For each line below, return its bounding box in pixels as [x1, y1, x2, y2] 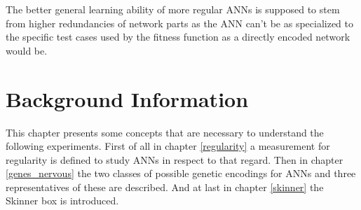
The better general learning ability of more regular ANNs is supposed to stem [6, 2, 340, 16]
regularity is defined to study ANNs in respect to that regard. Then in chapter [6, 152, 343, 167]
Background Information [6, 84, 249, 113]
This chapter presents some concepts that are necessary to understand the [6, 125, 324, 139]
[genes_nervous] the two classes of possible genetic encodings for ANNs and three [6, 166, 356, 181]
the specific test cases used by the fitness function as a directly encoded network [6, 29, 350, 44]
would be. [6, 43, 48, 57]
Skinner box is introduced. [6, 193, 119, 208]
